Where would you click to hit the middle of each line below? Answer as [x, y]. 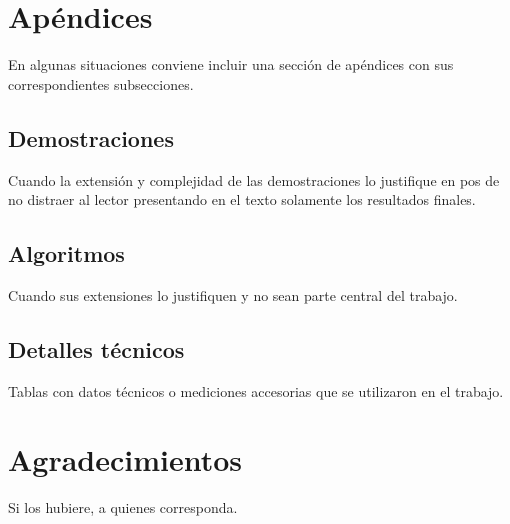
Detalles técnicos [96, 348]
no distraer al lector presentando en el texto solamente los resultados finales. [242, 199]
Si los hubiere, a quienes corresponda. [123, 507]
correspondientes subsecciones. [101, 83]
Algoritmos [66, 253]
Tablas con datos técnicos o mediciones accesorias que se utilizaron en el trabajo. [256, 390]
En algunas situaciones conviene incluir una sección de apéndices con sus [231, 64]
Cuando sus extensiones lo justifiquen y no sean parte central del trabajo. [233, 294]
